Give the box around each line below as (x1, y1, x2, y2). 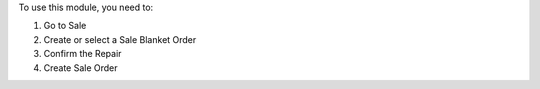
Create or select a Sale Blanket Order (43, 33, 197, 45)
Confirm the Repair (43, 48, 122, 60)
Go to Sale (43, 20, 87, 32)
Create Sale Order (43, 61, 119, 74)
